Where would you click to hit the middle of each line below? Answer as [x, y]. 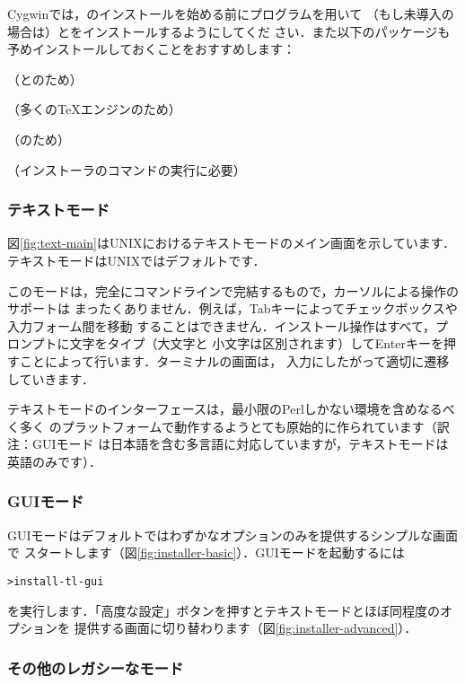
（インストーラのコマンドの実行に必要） [127, 169]
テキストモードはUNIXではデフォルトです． [136, 260]
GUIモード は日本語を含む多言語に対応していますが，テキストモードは [240, 444]
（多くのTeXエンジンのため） [94, 109]
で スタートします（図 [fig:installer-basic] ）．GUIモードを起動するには [206, 552]
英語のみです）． [54, 461]
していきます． [51, 378]
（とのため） [45, 79]
